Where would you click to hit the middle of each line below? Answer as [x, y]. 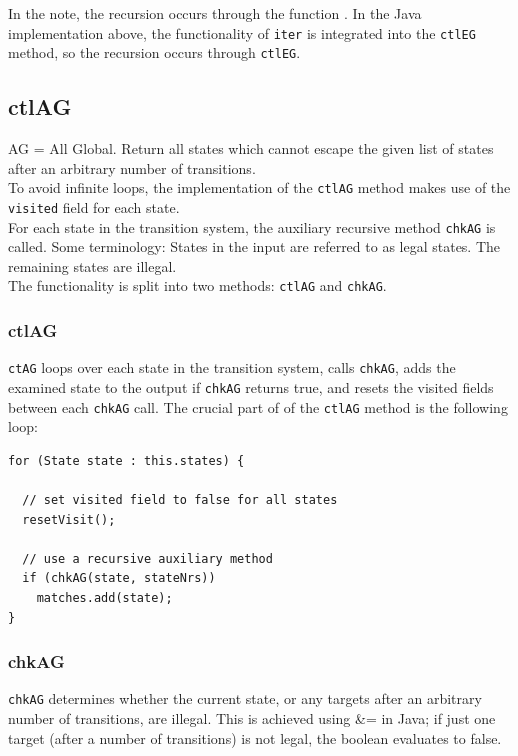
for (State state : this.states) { [126, 460]
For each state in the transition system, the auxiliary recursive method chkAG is [252, 226]
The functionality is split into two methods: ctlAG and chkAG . [197, 285]
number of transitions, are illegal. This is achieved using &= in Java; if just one [252, 718]
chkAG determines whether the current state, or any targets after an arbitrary [245, 698]
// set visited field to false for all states [180, 500]
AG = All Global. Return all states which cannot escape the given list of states [251, 148]
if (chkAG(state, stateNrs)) [119, 578]
